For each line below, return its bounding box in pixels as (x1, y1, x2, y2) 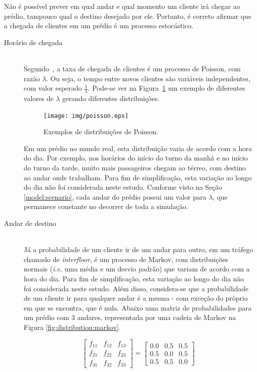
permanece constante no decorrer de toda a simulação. (24, 201, 188, 212)
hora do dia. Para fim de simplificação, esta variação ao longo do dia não (24, 273, 244, 283)
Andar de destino (4, 217, 56, 228)
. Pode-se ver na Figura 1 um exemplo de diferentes (87, 83, 245, 93)
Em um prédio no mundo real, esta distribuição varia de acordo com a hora (24, 143, 252, 153)
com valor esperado (24, 83, 82, 93)
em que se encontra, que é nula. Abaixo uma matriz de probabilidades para (24, 302, 252, 313)
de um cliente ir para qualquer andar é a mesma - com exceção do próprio (24, 293, 248, 303)
